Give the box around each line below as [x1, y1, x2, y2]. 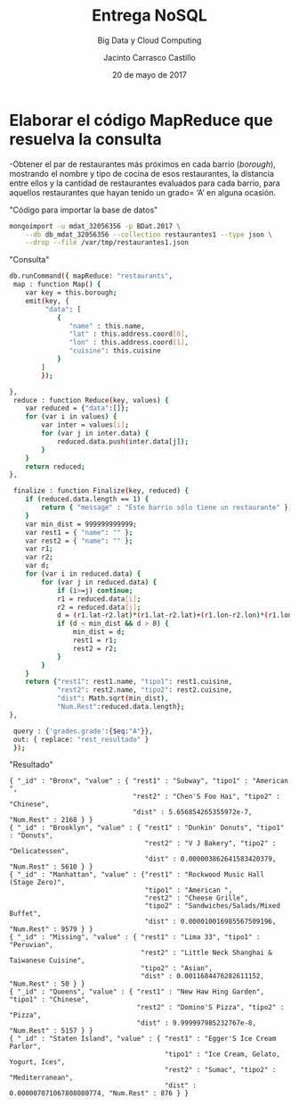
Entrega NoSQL [92, 5, 207, 26]
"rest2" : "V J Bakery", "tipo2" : [144, 839, 277, 848]
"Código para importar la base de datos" [9, 204, 158, 215]
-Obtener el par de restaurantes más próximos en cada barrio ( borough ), [9, 158, 276, 170]
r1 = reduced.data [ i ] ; [56, 595, 141, 603]
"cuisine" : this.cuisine [69, 346, 162, 355]
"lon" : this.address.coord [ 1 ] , [69, 338, 190, 347]
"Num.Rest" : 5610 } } [9, 862, 93, 871]
